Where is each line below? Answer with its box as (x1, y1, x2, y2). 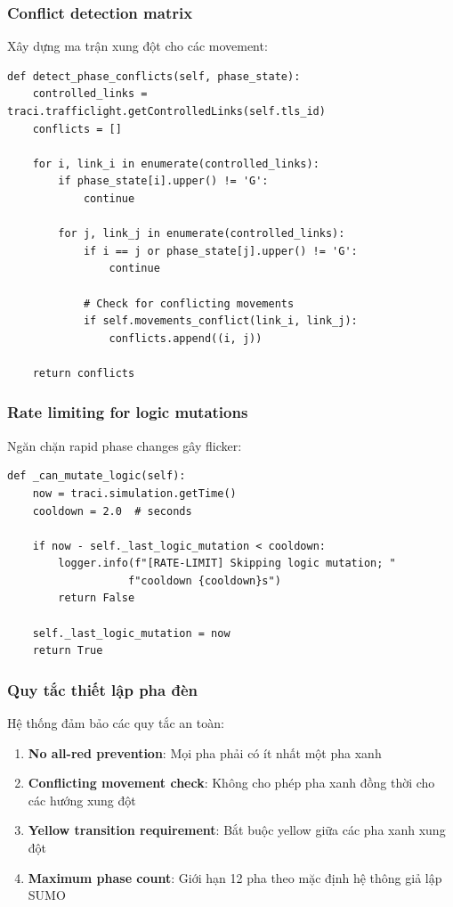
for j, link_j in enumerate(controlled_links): (58, 227, 345, 241)
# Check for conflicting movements (83, 297, 295, 310)
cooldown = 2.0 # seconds (32, 504, 192, 518)
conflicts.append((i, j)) (109, 331, 263, 345)
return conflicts (32, 366, 135, 380)
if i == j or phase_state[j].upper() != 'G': (83, 244, 358, 257)
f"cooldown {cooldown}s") (128, 574, 281, 587)
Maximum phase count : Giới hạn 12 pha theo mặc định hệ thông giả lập (28, 868, 442, 887)
